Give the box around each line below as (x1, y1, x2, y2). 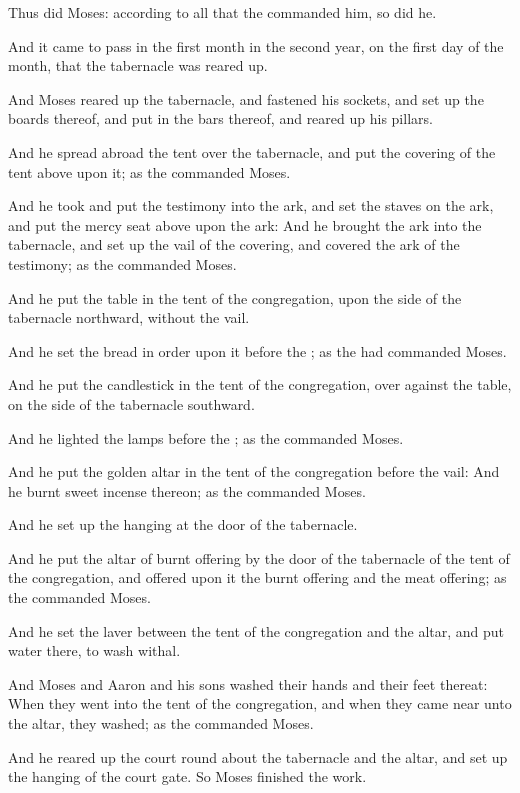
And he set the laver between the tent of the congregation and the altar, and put (8, 620, 505, 641)
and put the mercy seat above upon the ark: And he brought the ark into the (8, 214, 482, 235)
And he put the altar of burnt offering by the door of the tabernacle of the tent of (8, 547, 510, 568)
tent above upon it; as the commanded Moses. (8, 161, 291, 182)
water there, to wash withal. (8, 640, 181, 661)
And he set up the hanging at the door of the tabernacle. (8, 514, 358, 535)
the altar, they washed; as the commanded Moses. (8, 713, 314, 734)
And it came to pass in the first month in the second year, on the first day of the (8, 35, 504, 56)
